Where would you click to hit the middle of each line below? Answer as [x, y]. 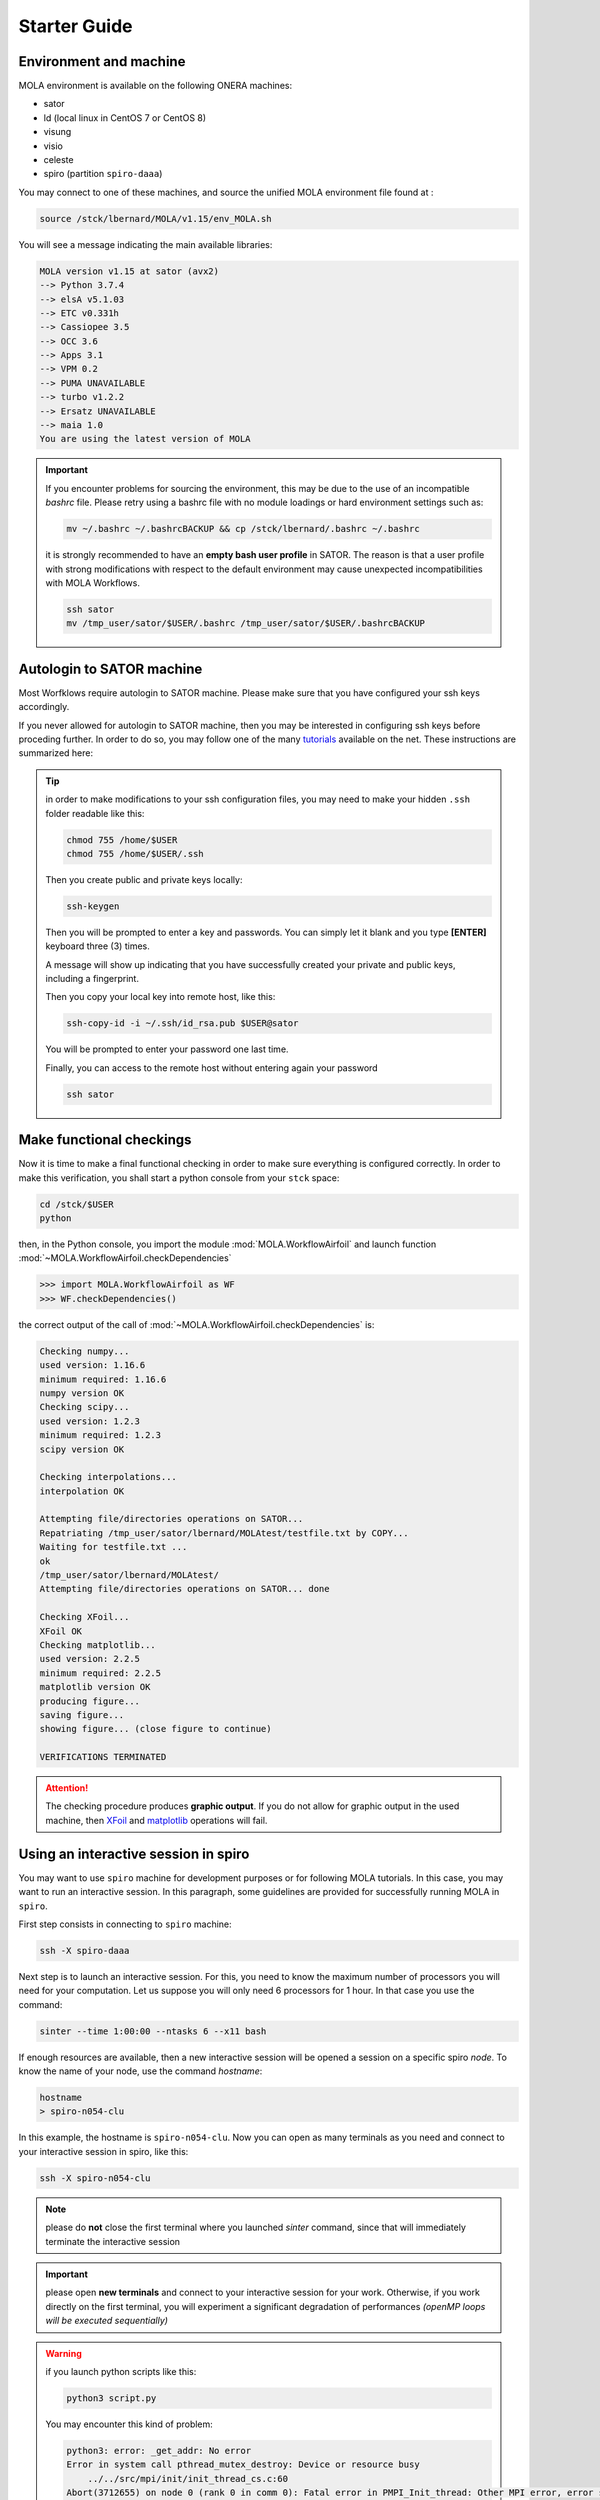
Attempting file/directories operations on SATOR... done [184, 1589]
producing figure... [89, 1701]
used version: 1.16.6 [92, 1365]
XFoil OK [61, 1631]
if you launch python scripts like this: [121, 2371]
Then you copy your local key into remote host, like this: [160, 997]
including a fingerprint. [92, 979]
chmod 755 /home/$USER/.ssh [135, 853]
